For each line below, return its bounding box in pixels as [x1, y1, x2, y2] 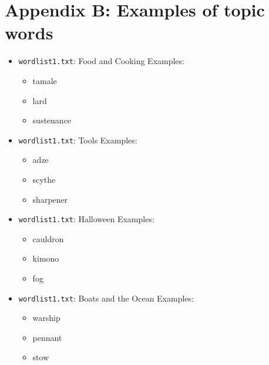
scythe [32, 173, 56, 185]
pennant [32, 331, 62, 343]
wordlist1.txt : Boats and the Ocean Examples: [18, 292, 194, 304]
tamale [32, 74, 57, 86]
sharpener [32, 193, 68, 205]
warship [32, 312, 60, 324]
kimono [32, 252, 59, 264]
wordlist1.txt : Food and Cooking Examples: [18, 55, 184, 67]
